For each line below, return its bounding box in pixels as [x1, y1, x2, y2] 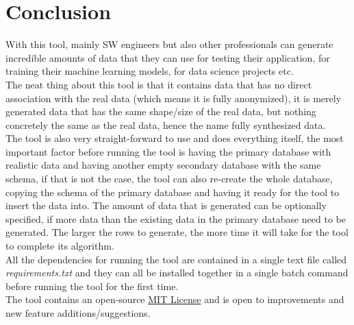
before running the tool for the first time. [5, 278, 179, 293]
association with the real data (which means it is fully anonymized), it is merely [5, 91, 342, 105]
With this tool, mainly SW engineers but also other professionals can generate [5, 37, 333, 51]
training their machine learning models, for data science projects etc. [5, 64, 294, 78]
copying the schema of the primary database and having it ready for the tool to [5, 184, 340, 199]
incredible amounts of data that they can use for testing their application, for [5, 50, 330, 64]
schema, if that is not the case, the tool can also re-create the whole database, [5, 171, 333, 186]
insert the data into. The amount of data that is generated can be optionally [5, 198, 327, 213]
